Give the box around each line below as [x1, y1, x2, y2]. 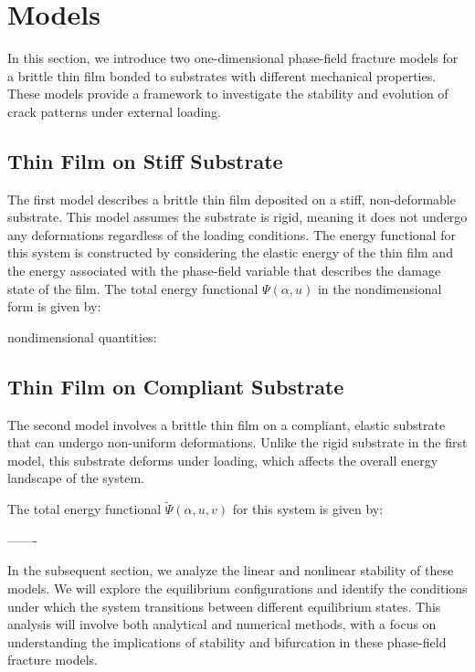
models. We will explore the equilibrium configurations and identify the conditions [7, 579, 468, 598]
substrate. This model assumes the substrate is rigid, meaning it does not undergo [7, 207, 468, 226]
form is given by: [7, 297, 101, 316]
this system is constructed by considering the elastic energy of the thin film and [7, 243, 453, 262]
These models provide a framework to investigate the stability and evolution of [7, 84, 449, 103]
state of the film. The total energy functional [7, 278, 259, 298]
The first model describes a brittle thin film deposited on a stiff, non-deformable [7, 189, 456, 208]
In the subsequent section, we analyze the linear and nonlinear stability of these [7, 561, 454, 580]
